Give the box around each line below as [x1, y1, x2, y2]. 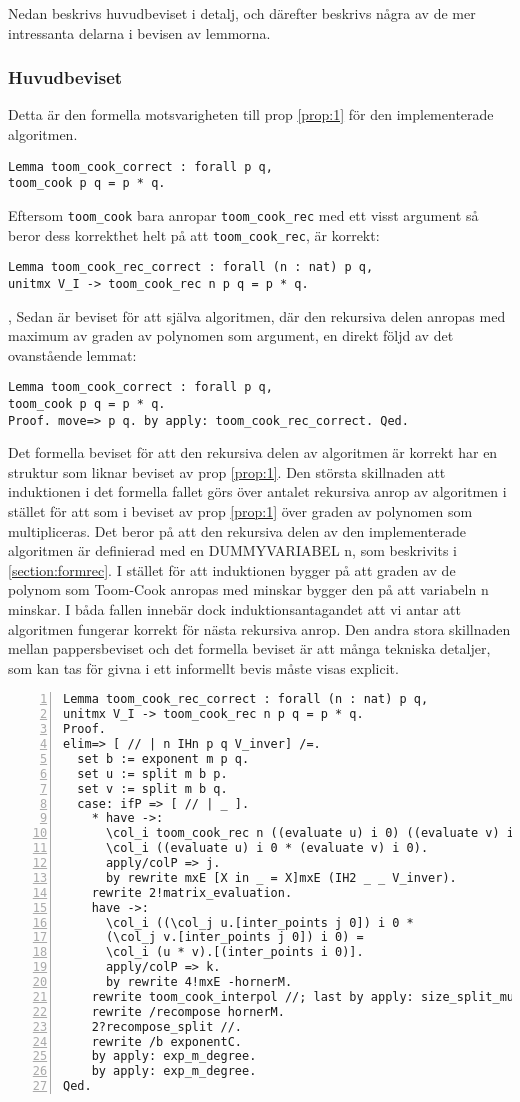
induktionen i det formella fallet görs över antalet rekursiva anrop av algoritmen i [8, 481, 507, 502]
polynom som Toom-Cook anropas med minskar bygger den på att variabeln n [8, 579, 489, 600]
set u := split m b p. [77, 766, 228, 781]
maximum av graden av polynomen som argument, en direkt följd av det [8, 325, 454, 346]
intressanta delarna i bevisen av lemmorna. [8, 22, 271, 43]
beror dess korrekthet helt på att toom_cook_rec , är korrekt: [8, 224, 380, 245]
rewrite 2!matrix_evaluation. [91, 885, 293, 900]
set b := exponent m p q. [77, 751, 250, 766]
